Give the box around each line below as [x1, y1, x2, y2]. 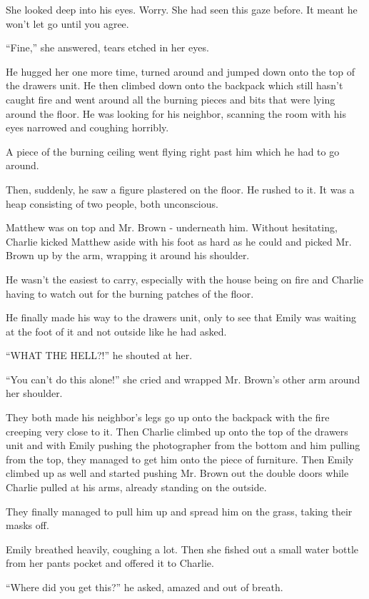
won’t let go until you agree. [6, 16, 129, 31]
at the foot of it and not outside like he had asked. [6, 323, 227, 338]
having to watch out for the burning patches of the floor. [6, 286, 254, 301]
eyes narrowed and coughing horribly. [6, 120, 169, 135]
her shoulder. [6, 386, 63, 401]
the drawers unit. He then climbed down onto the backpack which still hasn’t [6, 78, 343, 93]
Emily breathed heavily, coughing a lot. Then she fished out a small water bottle [6, 541, 359, 556]
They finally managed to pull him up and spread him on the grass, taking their [6, 503, 353, 518]
